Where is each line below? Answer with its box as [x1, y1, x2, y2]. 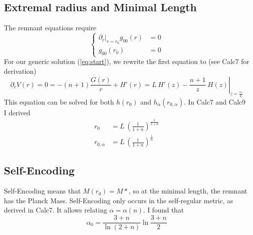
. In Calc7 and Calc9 [184, 96, 246, 107]
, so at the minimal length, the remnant [129, 186, 248, 196]
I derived [4, 107, 31, 117]
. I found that [143, 205, 184, 215]
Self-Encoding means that [4, 186, 81, 196]
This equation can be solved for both [4, 96, 114, 107]
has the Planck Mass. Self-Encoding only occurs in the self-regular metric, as [4, 195, 234, 205]
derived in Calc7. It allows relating [4, 205, 107, 215]
